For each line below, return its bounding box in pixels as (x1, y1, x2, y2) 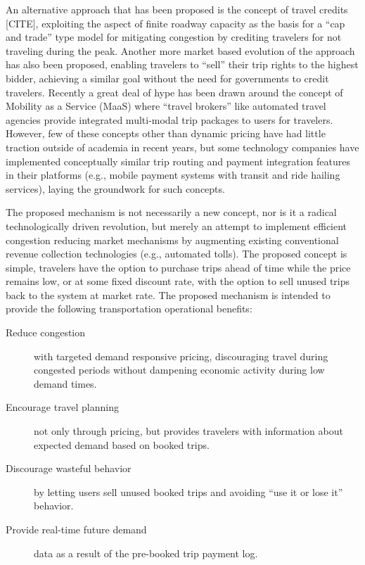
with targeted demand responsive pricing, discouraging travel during (34, 348, 328, 363)
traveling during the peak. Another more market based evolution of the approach (6, 43, 355, 58)
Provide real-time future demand (6, 522, 147, 536)
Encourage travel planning (6, 400, 119, 414)
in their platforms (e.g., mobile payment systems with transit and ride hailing (6, 167, 340, 182)
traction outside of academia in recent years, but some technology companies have (6, 139, 359, 154)
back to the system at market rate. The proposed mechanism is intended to (6, 287, 331, 302)
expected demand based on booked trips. (34, 437, 210, 452)
